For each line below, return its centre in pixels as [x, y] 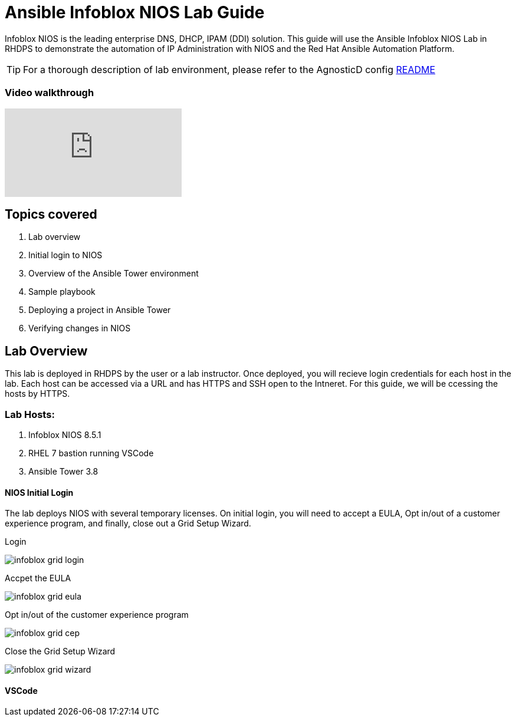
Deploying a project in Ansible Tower [100, 310]
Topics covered [51, 214]
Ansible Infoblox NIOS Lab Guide [135, 12]
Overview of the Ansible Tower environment [114, 274]
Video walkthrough [50, 93]
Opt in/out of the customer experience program [97, 615]
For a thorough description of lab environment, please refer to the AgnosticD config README [229, 69]
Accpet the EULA [38, 578]
